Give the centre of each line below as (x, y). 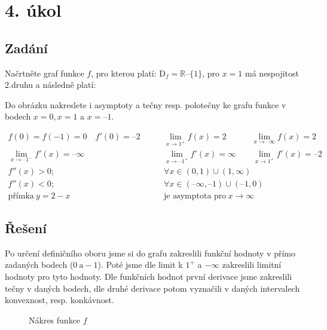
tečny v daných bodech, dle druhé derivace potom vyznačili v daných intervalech (152, 288)
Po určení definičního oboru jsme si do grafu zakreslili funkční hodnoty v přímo (150, 253)
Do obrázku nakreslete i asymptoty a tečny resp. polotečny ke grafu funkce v (146, 104)
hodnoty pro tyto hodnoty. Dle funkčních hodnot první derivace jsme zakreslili (149, 276)
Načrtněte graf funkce (45, 73)
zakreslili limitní (252, 265)
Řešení (26, 228)
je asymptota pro (195, 196)
